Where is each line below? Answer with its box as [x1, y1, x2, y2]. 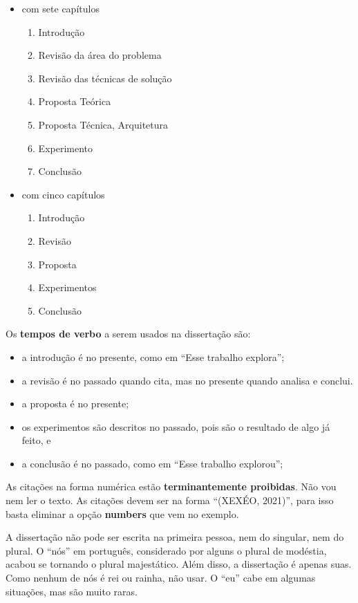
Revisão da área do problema [38, 48, 162, 62]
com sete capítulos [21, 1, 100, 15]
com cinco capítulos [21, 187, 105, 201]
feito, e [21, 433, 51, 447]
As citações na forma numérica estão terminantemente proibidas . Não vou [6, 479, 337, 494]
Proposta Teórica [38, 94, 111, 109]
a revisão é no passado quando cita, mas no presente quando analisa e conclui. [21, 373, 353, 387]
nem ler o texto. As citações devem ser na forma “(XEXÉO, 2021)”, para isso [6, 493, 334, 508]
